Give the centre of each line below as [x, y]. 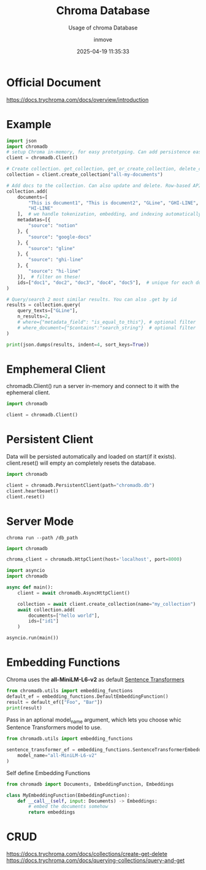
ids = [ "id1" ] [44, 621]
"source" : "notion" [53, 226]
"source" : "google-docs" [60, 237]
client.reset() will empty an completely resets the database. [81, 463]
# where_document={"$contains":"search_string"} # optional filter [107, 328]
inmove [103, 39]
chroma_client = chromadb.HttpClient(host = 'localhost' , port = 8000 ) [94, 559]
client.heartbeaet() [33, 491]
